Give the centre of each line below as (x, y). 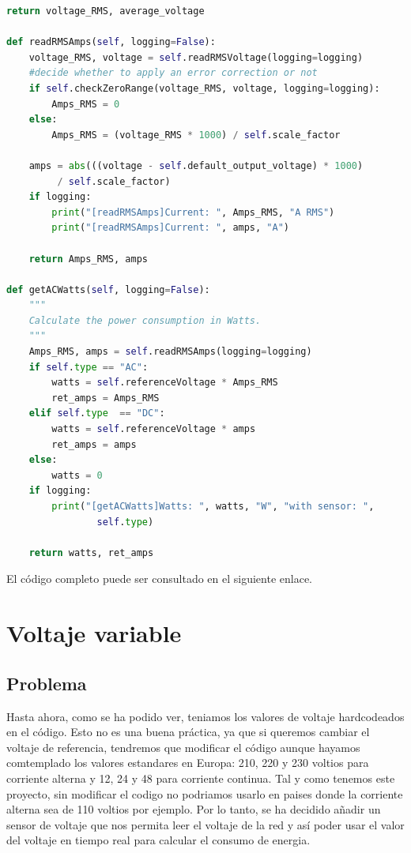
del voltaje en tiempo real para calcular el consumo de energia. (158, 840)
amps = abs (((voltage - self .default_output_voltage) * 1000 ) (196, 165)
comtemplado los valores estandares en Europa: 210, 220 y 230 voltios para (188, 763)
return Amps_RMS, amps (88, 259)
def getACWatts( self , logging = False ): (108, 289)
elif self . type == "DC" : (97, 413)
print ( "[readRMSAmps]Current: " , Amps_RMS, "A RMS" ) (193, 212)
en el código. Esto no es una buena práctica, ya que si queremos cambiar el (188, 732)
